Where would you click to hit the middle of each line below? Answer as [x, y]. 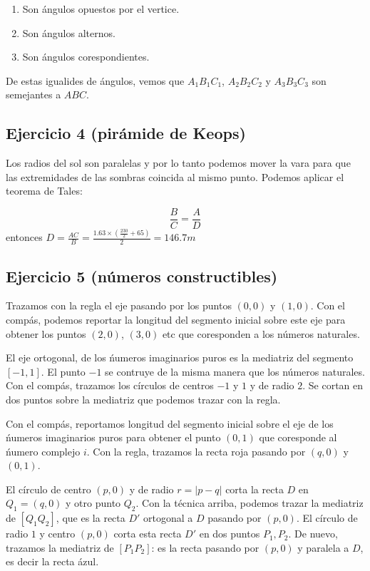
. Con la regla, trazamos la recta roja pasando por [196, 451]
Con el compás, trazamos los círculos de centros [110, 385]
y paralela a [323, 547]
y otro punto [93, 503]
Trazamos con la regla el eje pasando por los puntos [119, 305]
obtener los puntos [46, 333]
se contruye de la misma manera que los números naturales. [235, 371]
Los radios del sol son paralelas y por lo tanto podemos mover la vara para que [178, 163]
